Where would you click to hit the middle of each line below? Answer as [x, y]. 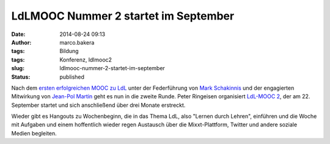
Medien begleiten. [34, 133]
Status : [21, 77]
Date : [18, 34]
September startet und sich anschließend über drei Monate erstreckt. [98, 105]
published [72, 77]
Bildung [69, 51]
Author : [21, 42]
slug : [18, 68]
